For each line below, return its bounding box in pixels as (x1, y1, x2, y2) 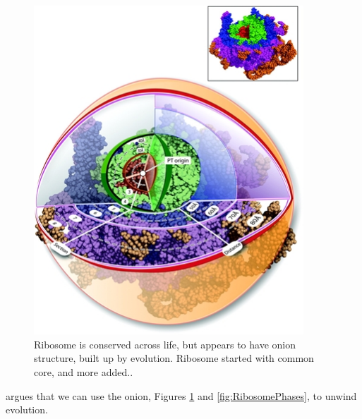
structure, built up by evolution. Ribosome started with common (34, 351, 314, 365)
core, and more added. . (34, 365, 133, 379)
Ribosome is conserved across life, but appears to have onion (34, 336, 296, 351)
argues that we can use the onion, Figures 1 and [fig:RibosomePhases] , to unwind (6, 388, 357, 403)
